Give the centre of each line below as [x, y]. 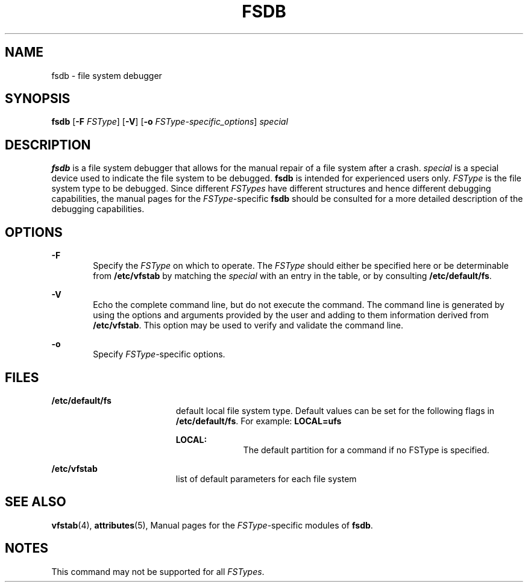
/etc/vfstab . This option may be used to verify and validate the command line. [248, 325]
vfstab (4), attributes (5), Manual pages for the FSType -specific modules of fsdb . [212, 525]
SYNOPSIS [38, 99]
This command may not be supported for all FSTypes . [158, 571]
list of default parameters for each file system [266, 479]
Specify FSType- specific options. [159, 354]
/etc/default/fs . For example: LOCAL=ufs [259, 421]
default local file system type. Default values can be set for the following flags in [335, 410]
